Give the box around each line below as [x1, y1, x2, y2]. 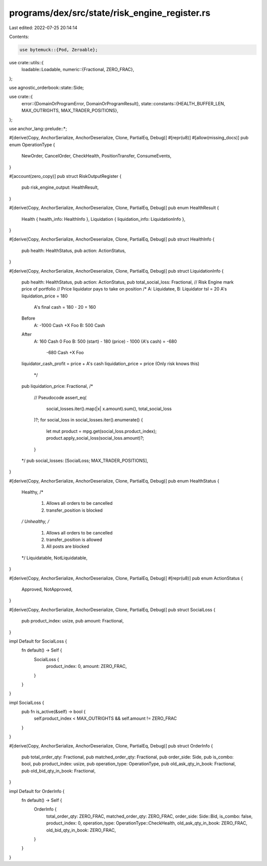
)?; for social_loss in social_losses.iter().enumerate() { [34, 417, 143, 423]
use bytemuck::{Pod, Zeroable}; [19, 47, 98, 52]
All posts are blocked [46, 543, 89, 549]
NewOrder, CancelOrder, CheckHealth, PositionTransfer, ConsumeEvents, [21, 153, 172, 159]
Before [21, 315, 36, 321]
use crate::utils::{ [9, 59, 44, 65]
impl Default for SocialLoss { [9, 638, 67, 644]
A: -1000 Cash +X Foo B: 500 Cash [34, 322, 105, 328]
